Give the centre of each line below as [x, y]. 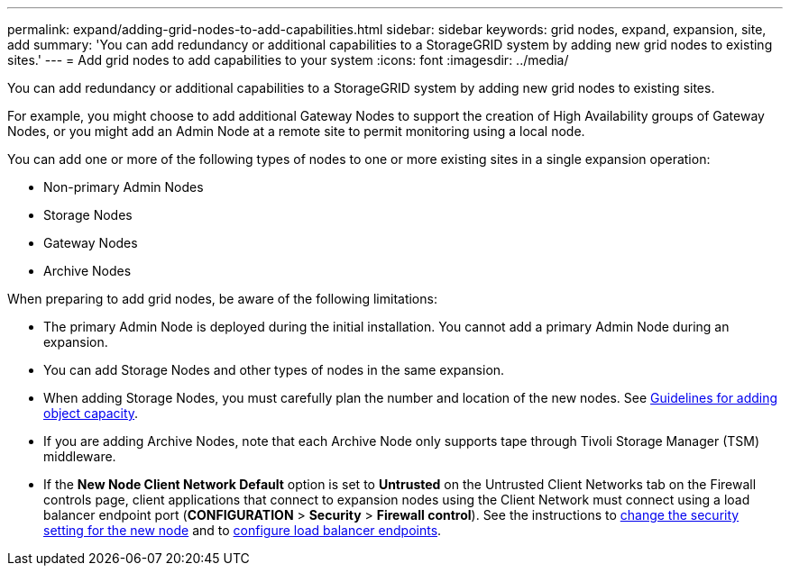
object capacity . [91, 413]
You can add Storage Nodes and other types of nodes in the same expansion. [274, 370]
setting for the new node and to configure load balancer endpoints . [243, 530]
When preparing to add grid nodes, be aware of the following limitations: [222, 299]
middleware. [80, 456]
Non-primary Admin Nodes [124, 187]
